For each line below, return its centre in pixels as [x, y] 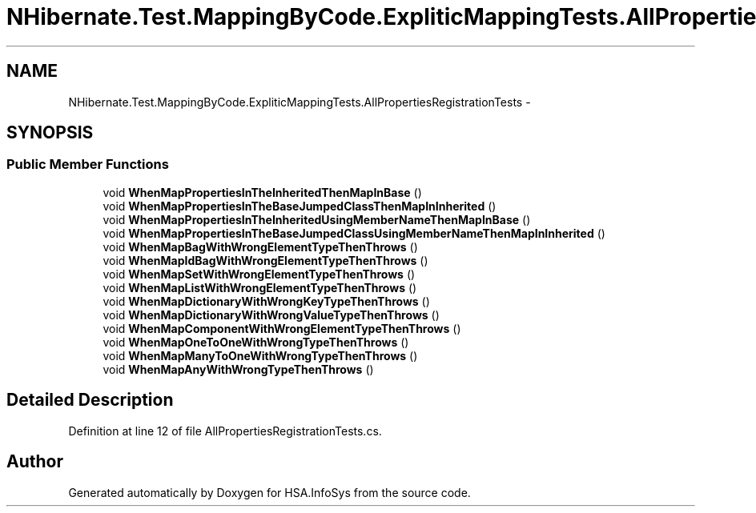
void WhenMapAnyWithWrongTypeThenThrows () [238, 369]
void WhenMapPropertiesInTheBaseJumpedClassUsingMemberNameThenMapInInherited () [354, 233]
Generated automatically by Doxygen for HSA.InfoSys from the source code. [269, 492]
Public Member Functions [88, 164]
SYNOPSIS [50, 133]
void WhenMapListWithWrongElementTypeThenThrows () [260, 287]
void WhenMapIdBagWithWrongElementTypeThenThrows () [265, 260]
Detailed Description [90, 400]
